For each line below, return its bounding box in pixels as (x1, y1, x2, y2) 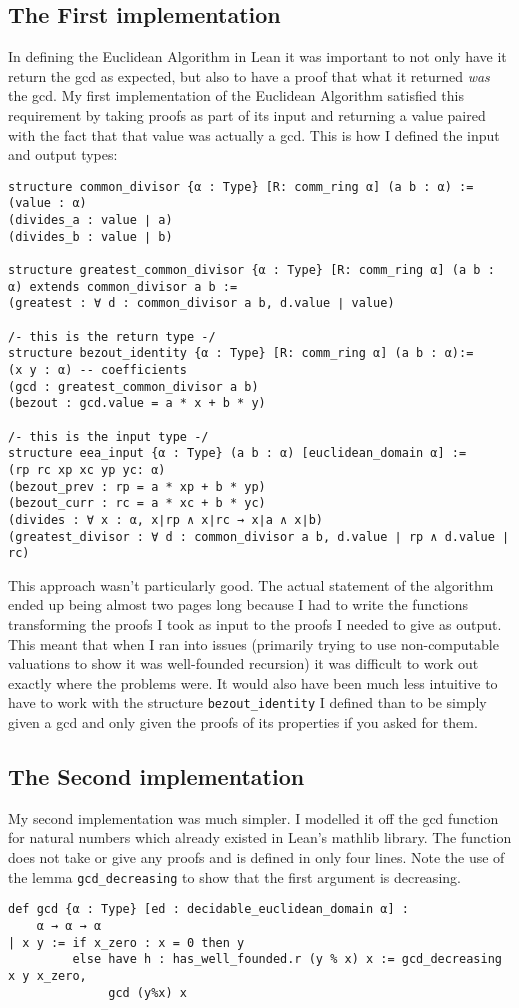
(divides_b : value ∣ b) (8, 229, 173, 244)
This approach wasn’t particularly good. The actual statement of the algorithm (8, 574, 494, 595)
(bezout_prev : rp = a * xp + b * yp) (8, 479, 266, 494)
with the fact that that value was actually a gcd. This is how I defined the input (8, 124, 500, 145)
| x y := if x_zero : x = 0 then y (8, 935, 245, 950)
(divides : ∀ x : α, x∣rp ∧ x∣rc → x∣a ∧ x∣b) (8, 512, 323, 527)
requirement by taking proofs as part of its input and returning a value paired (8, 104, 486, 125)
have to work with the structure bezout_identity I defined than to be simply (8, 692, 487, 713)
